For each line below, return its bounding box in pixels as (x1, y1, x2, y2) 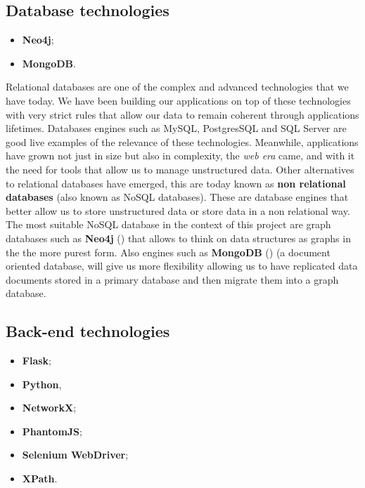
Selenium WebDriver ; (22, 447, 129, 462)
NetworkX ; (22, 400, 77, 415)
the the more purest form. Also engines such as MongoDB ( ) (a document (6, 244, 331, 259)
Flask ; (22, 353, 51, 368)
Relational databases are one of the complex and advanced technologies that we (6, 79, 349, 94)
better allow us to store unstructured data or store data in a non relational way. (6, 203, 350, 218)
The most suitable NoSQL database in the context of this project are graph (6, 217, 331, 232)
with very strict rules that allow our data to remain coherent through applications (6, 107, 359, 121)
